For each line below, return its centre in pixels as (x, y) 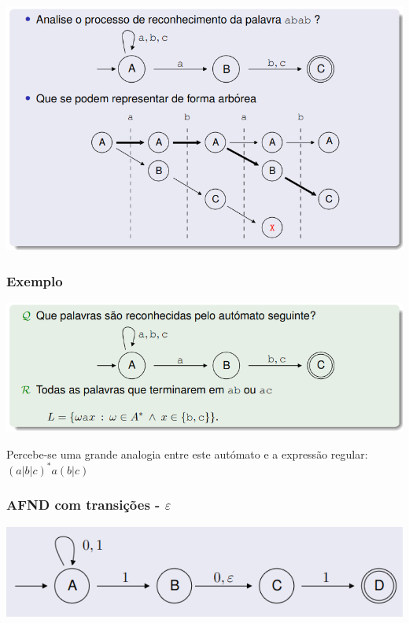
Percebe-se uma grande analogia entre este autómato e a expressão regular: (187, 453)
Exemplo (35, 280)
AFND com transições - (83, 505)
